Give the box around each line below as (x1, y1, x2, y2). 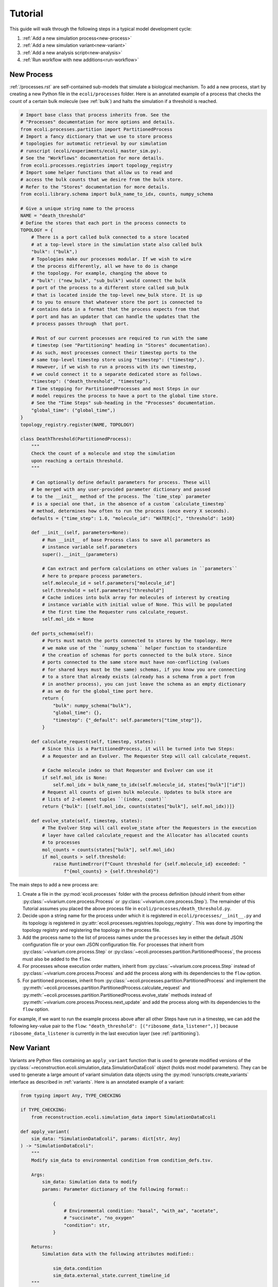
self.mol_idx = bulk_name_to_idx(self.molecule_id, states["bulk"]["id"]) (53, 782, 246, 788)
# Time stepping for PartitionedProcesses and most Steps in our (31, 386, 200, 391)
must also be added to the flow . (22, 955, 92, 962)
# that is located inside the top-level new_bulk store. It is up (31, 292, 203, 298)
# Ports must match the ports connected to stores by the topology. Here (42, 638, 233, 643)
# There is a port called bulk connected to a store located (31, 234, 189, 240)
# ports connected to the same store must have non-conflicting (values (42, 659, 230, 665)
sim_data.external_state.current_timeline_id (53, 1273, 170, 1279)
